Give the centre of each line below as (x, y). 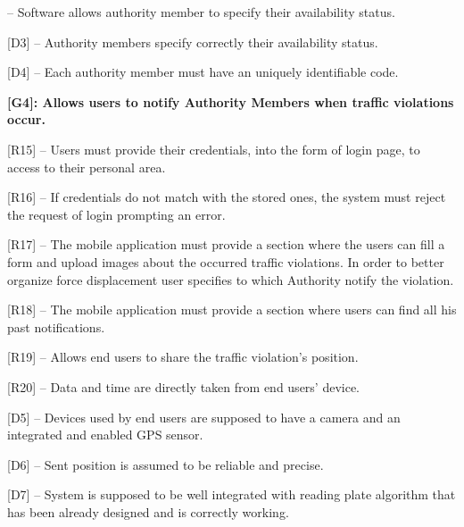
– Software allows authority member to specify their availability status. (201, 12)
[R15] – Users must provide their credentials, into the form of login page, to (214, 149)
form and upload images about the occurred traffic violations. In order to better (226, 261)
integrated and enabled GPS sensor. (105, 435)
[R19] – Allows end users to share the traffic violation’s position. (183, 357)
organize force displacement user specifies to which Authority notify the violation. (231, 279)
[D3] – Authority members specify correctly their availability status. (193, 42)
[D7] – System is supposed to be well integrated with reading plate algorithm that (232, 494)
